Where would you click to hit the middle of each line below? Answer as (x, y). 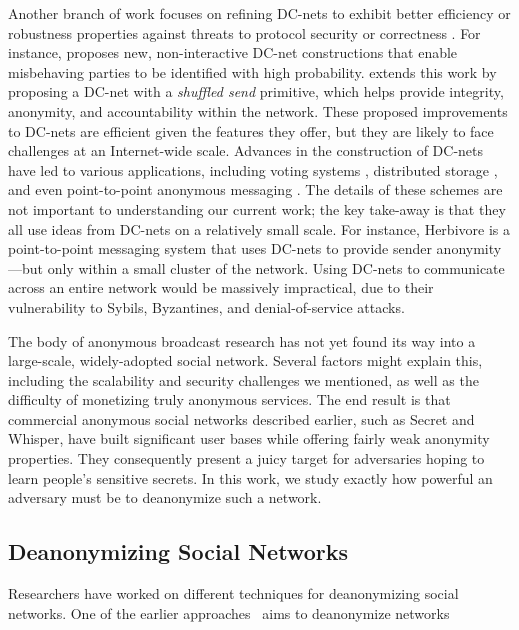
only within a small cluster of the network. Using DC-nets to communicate (276, 267)
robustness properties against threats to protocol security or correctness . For (244, 32)
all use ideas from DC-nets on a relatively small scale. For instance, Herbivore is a (259, 228)
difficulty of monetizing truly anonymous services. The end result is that (229, 399)
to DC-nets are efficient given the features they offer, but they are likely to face (251, 130)
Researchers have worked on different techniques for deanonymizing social (233, 593)
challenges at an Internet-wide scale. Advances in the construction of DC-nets (246, 150)
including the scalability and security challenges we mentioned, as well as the (243, 379)
